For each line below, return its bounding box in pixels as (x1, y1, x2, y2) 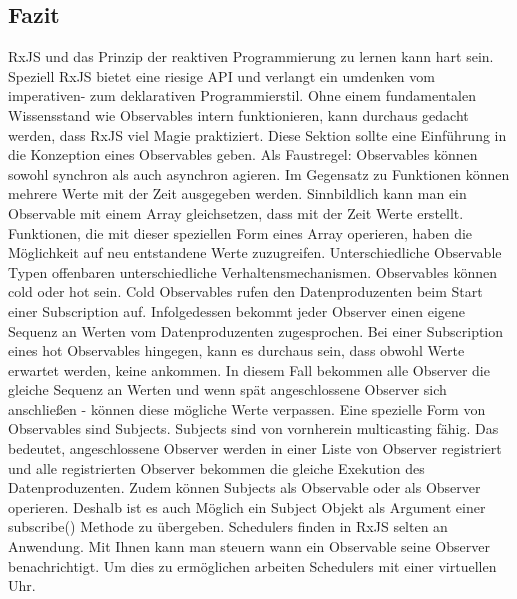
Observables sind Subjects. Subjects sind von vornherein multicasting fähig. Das (8, 418, 499, 439)
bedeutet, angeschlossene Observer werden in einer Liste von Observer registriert (8, 438, 502, 459)
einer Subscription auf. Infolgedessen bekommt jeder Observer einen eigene (8, 300, 466, 321)
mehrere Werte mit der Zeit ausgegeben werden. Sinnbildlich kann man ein (8, 183, 467, 204)
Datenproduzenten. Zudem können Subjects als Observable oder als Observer (8, 477, 481, 498)
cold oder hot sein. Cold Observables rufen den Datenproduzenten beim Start (8, 281, 483, 302)
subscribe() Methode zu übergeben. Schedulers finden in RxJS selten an (8, 516, 448, 537)
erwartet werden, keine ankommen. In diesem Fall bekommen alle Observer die (8, 359, 490, 380)
